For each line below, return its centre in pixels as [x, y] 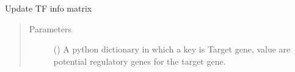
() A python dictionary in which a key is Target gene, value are [172, 49]
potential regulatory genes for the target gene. [140, 61]
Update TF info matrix [49, 8]
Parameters [50, 28]
